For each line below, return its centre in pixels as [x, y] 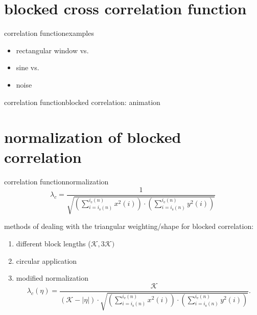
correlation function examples [49, 33]
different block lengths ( [53, 244]
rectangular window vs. [52, 50]
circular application [46, 260]
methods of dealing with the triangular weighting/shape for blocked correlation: [129, 226]
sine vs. [28, 67]
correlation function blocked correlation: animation [82, 102]
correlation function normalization [56, 182]
